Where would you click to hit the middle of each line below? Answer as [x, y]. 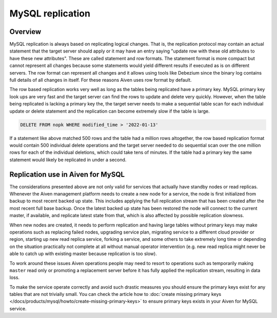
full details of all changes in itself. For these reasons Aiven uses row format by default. [101, 80]
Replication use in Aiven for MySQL [67, 174]
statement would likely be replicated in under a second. [68, 160]
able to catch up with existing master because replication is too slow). [83, 254]
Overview [25, 32]
